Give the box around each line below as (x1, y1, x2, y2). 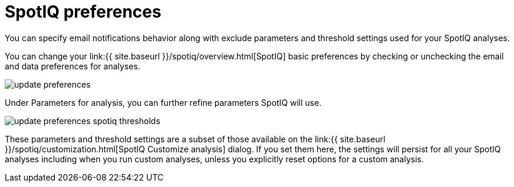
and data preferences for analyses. (5, 61, 140, 71)
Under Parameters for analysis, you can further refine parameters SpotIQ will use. (5, 97, 322, 108)
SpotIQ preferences (5, 2, 162, 22)
